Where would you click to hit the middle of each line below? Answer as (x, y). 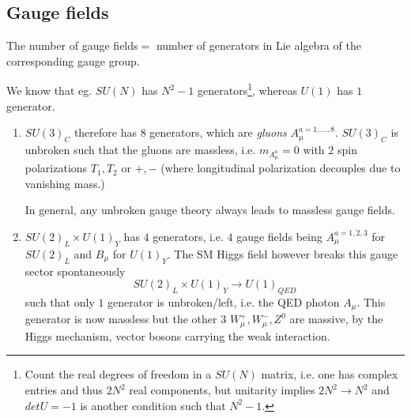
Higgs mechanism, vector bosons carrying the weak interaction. (177, 335)
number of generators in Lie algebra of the (258, 45)
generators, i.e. (188, 236)
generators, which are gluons (218, 132)
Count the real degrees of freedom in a (118, 374)
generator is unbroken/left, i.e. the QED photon (224, 301)
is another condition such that (153, 405)
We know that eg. (49, 90)
